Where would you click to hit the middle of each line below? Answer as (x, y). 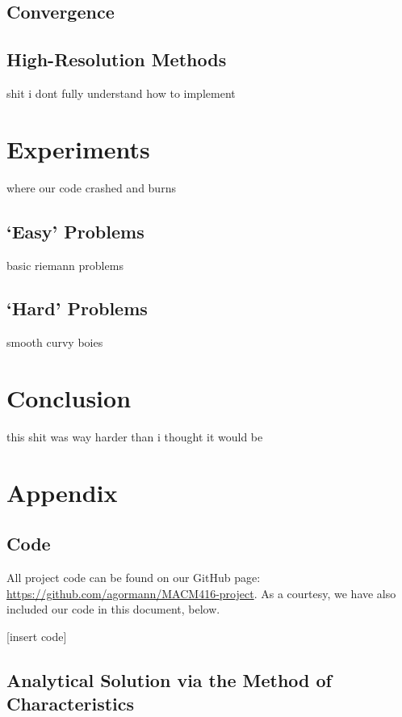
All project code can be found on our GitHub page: (134, 578)
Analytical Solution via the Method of (169, 679)
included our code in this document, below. (113, 609)
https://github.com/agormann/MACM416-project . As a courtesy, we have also (201, 593)
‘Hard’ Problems (77, 308)
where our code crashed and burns (91, 187)
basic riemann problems (65, 265)
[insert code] (37, 636)
